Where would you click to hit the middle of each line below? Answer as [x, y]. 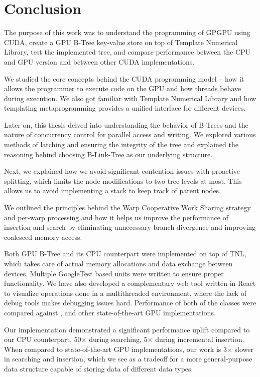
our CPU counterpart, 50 [43, 339]
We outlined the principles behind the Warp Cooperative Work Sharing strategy [127, 208]
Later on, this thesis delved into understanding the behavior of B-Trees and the [126, 124]
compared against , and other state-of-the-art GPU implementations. [110, 312]
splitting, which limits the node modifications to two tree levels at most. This [123, 180]
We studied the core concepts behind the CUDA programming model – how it [124, 78]
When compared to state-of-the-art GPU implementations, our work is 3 [115, 349]
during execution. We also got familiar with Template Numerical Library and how [130, 98]
